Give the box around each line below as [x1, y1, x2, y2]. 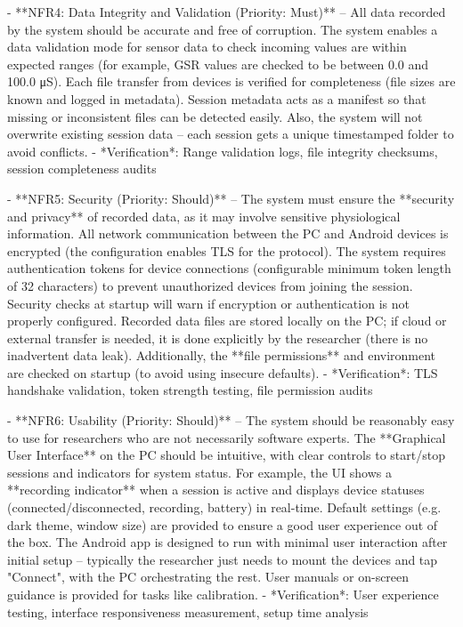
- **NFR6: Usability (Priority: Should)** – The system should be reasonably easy [7, 411, 455, 430]
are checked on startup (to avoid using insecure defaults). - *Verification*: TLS [7, 363, 438, 382]
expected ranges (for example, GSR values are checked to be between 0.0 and [7, 54, 429, 73]
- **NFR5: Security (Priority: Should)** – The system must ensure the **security [7, 189, 455, 207]
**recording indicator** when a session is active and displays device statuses [7, 480, 425, 499]
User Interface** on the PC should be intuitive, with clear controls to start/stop [7, 446, 445, 464]
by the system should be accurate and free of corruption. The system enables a [7, 20, 438, 38]
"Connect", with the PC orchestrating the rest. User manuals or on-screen [7, 567, 410, 586]
